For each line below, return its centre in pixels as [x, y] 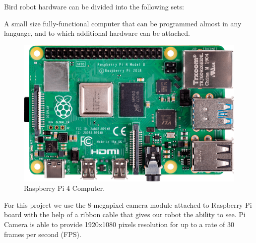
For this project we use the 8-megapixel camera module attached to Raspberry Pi [128, 204]
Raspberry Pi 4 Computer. [64, 188]
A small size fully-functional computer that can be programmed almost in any [123, 23]
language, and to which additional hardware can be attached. [97, 33]
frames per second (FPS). [43, 234]
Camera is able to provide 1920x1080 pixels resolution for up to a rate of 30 [119, 224]
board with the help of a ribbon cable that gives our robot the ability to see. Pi [125, 214]
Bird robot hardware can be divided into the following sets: [94, 6]
